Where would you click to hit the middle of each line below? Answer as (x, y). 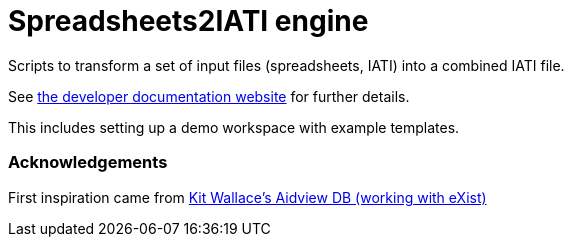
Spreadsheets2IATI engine (188, 21)
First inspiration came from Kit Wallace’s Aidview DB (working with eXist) (247, 197)
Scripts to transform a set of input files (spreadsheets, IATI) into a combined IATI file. (286, 65)
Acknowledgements (88, 162)
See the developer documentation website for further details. (209, 96)
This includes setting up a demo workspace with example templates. (234, 127)
